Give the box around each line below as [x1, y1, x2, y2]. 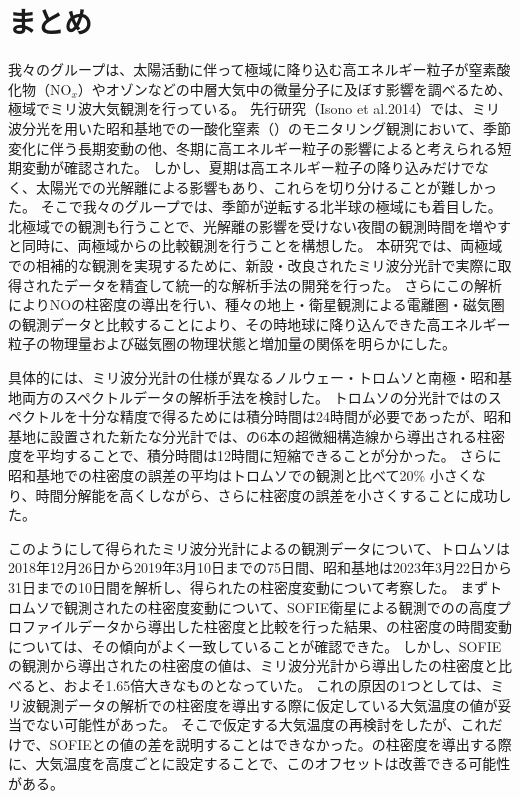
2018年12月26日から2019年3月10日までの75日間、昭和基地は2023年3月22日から [8, 557, 512, 578]
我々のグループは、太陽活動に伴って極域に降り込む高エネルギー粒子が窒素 [8, 59, 497, 80]
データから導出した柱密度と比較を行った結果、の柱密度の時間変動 [77, 616, 512, 637]
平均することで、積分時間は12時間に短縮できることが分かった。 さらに [35, 445, 502, 466]
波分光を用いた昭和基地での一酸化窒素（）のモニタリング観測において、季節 [8, 117, 511, 138]
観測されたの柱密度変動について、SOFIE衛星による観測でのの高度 [63, 596, 497, 617]
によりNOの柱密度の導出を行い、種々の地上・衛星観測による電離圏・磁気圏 [8, 294, 505, 315]
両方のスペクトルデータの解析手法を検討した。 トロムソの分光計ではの [21, 386, 488, 407]
